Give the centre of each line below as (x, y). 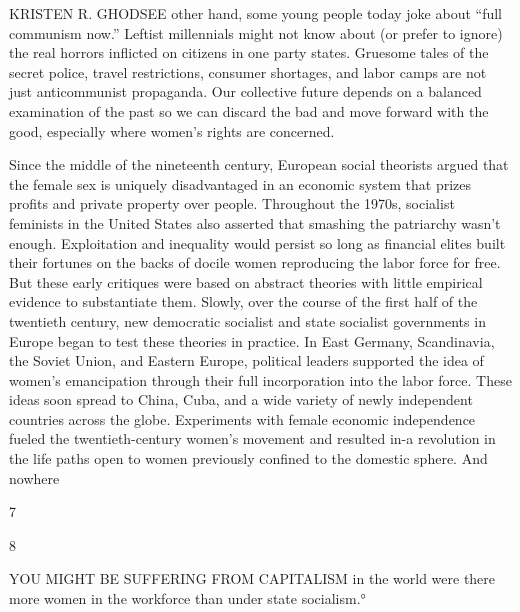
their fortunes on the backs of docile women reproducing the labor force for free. (255, 262)
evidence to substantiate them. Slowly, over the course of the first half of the (243, 301)
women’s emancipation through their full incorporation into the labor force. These (260, 379)
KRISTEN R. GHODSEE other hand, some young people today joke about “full (255, 13)
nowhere (34, 477)
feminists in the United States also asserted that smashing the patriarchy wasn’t (255, 222)
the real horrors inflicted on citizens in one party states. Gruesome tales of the (249, 52)
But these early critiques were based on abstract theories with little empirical (246, 281)
